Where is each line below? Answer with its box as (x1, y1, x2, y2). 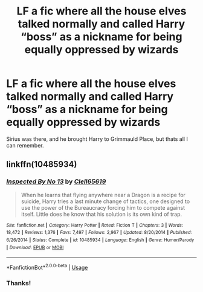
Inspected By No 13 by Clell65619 (6, 177, 106, 186)
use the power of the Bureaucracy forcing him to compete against (21, 204, 185, 211)
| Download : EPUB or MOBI (6, 244, 64, 250)
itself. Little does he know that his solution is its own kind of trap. (21, 210, 182, 218)
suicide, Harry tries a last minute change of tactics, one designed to (21, 198, 190, 205)
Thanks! (6, 279, 31, 287)
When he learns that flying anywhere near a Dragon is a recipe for (21, 191, 186, 198)
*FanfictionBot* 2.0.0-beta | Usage (6, 263, 88, 271)
